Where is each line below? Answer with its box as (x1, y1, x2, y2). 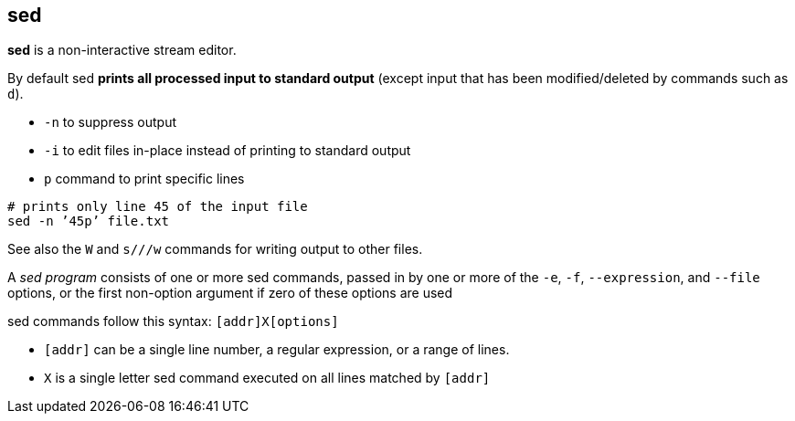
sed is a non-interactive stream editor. (7, 42, 237, 58)
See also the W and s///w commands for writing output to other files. (7, 241, 423, 258)
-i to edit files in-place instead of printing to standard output (44, 142, 411, 159)
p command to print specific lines (44, 171, 245, 187)
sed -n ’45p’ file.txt (7, 214, 170, 229)
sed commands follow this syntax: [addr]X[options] (7, 313, 339, 330)
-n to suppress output (44, 114, 176, 131)
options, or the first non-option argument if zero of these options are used (7, 285, 453, 301)
